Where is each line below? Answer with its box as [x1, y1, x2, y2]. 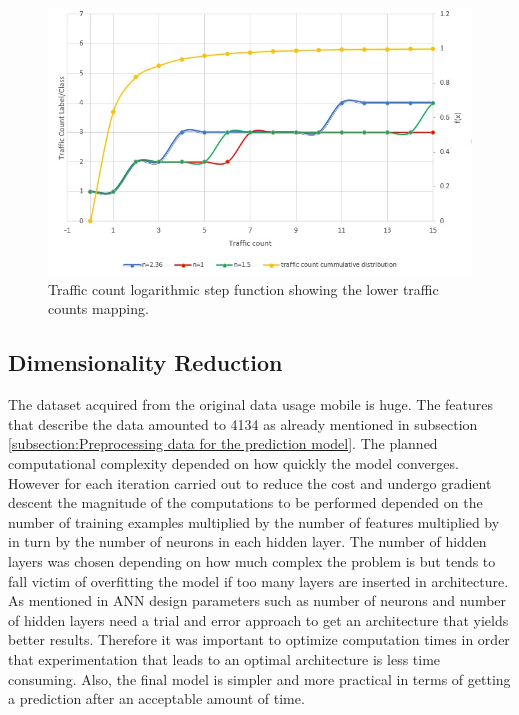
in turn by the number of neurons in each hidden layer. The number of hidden [8, 531, 487, 552]
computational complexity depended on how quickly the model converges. [8, 453, 459, 474]
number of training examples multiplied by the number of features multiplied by [8, 511, 500, 532]
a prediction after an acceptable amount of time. [8, 688, 305, 709]
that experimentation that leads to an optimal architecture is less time [8, 648, 441, 669]
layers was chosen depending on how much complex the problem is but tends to [8, 550, 496, 571]
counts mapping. [48, 298, 149, 319]
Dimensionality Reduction [8, 347, 283, 378]
